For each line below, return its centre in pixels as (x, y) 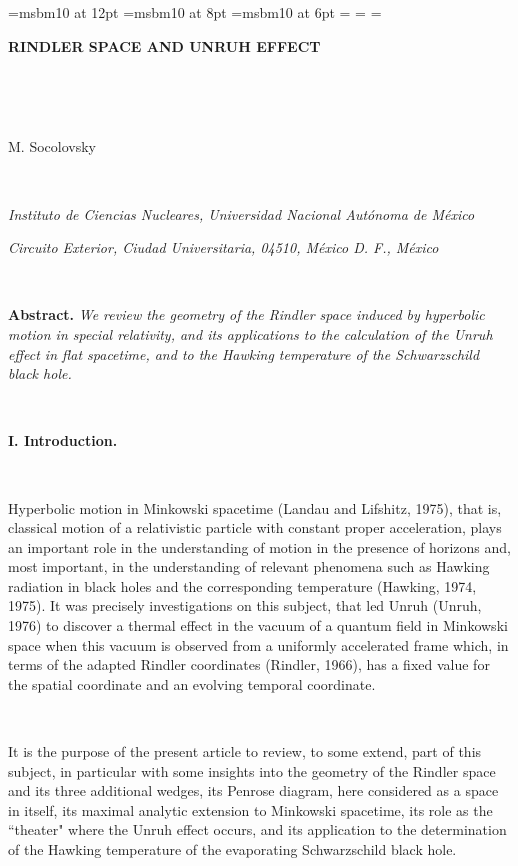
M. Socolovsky (52, 146)
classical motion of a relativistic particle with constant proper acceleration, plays (255, 527)
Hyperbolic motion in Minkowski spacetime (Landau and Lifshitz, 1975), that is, (255, 507)
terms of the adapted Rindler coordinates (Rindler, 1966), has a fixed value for (249, 664)
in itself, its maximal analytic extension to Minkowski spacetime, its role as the (250, 809)
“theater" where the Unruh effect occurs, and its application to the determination (257, 829)
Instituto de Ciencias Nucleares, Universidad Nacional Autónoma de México (241, 213)
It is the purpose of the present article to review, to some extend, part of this (245, 751)
